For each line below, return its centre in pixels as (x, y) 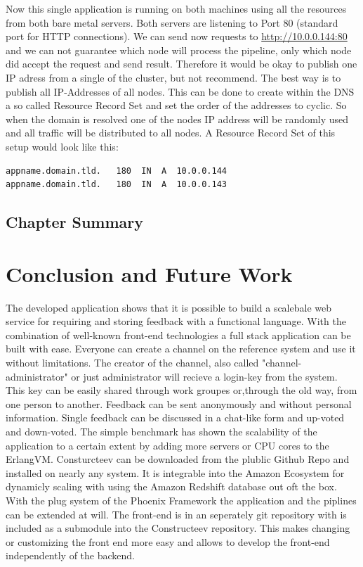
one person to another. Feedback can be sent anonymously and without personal (179, 403)
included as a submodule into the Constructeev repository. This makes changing (178, 528)
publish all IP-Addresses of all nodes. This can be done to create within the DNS (180, 91)
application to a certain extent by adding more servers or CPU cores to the (167, 445)
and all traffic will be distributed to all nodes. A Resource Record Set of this (171, 133)
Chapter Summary (74, 222)
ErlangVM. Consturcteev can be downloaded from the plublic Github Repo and (178, 459)
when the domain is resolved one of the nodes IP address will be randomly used (177, 119)
